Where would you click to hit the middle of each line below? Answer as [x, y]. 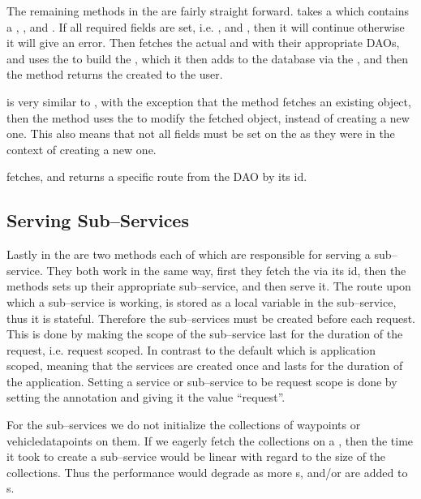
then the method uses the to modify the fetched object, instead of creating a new [208, 117]
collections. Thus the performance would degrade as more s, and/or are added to [207, 472]
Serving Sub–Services [98, 220]
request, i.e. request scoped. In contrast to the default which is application [191, 349]
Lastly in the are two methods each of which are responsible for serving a [189, 254]
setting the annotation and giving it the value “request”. [146, 397]
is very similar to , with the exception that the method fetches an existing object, [209, 101]
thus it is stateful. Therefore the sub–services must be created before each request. [211, 318]
